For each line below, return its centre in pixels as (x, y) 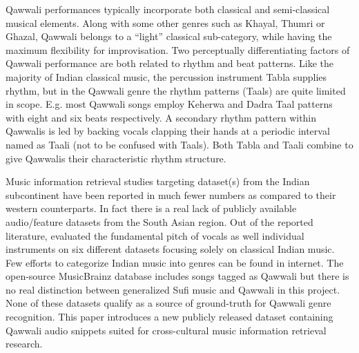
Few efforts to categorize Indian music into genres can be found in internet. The (175, 262)
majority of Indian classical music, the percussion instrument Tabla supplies (166, 76)
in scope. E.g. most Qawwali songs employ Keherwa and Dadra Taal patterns (169, 104)
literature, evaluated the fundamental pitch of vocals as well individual (155, 235)
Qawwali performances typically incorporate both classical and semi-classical (168, 9)
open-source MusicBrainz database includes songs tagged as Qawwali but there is (177, 276)
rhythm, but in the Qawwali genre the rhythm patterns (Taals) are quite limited (176, 90)
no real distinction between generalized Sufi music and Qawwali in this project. (173, 289)
